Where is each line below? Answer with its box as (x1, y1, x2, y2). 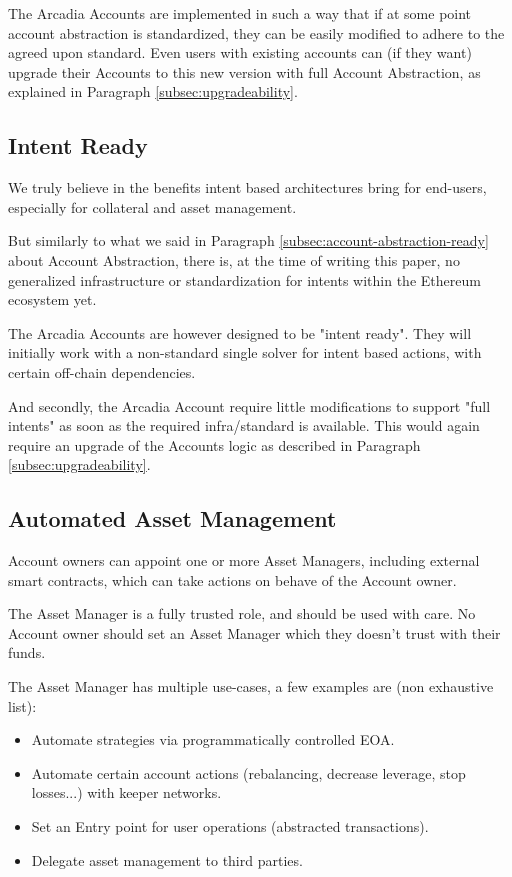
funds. (8, 642, 46, 663)
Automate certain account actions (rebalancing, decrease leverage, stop (31, 762, 466, 783)
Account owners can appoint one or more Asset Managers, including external (8, 550, 480, 571)
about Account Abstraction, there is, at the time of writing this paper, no (8, 249, 460, 270)
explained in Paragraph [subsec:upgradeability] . (8, 81, 298, 102)
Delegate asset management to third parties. (31, 849, 303, 870)
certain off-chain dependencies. (8, 361, 196, 382)
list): (8, 695, 37, 716)
